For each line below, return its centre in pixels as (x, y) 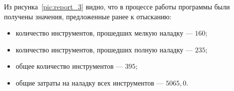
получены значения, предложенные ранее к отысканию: (88, 16)
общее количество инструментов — (69, 66)
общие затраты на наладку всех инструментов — (90, 82)
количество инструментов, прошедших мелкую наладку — (104, 33)
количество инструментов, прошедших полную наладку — (104, 49)
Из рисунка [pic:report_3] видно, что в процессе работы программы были (117, 6)
